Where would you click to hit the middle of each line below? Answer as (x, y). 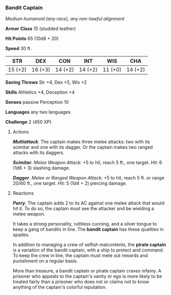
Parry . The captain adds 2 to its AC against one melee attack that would (89, 203)
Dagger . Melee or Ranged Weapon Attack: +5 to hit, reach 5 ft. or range (88, 178)
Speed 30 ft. (19, 49)
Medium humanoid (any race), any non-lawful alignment (65, 19)
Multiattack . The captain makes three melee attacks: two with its (81, 142)
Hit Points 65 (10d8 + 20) (32, 39)
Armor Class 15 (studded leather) (41, 29)
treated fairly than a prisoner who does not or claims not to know (81, 282)
